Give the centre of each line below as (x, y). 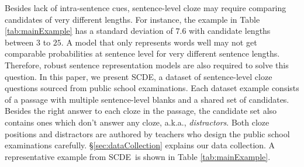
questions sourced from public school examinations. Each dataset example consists (152, 88)
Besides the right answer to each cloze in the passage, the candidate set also (141, 111)
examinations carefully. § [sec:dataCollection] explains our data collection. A (140, 145)
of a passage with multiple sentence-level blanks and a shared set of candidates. (147, 99)
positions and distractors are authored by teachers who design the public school (147, 133)
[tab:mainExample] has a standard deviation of (89, 31)
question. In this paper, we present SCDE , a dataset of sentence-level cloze (139, 76)
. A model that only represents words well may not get (159, 42)
